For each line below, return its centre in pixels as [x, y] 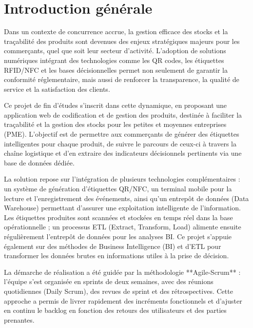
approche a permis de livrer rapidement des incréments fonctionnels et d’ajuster [123, 300]
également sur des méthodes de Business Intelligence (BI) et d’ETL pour [113, 246]
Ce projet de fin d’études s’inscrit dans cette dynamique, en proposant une [116, 105]
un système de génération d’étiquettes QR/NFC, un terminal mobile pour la [118, 189]
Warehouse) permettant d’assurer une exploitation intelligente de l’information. [122, 208]
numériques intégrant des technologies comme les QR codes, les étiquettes [114, 60]
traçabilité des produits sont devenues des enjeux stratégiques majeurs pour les [122, 41]
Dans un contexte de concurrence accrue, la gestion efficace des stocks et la [116, 31]
